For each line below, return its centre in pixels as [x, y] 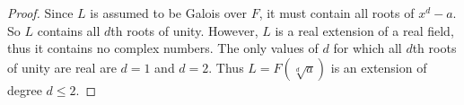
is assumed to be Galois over [168, 13]
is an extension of [379, 67]
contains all [69, 30]
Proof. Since [40, 13]
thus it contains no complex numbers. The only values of [163, 48]
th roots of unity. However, [184, 30]
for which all [368, 48]
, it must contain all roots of [337, 13]
